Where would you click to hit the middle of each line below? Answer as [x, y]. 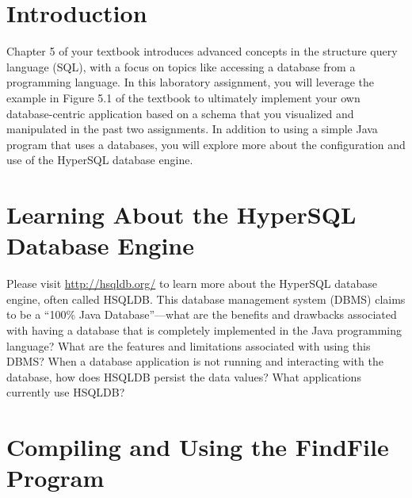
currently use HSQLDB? [66, 392]
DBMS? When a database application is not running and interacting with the [195, 361]
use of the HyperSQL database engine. [100, 160]
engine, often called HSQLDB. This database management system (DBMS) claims [206, 299]
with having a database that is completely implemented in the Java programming [204, 329]
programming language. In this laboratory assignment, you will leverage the [191, 82]
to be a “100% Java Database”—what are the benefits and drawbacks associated [202, 314]
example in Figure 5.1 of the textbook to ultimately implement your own [183, 97]
